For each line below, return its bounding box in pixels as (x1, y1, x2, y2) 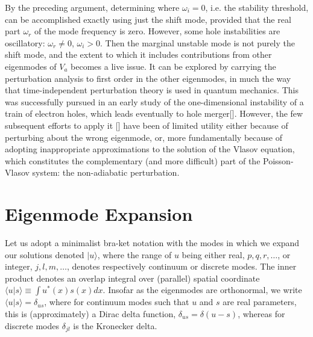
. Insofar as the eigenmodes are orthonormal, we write (103, 283, 302, 296)
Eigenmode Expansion (5, 202, 193, 226)
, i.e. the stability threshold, (205, 1, 309, 13)
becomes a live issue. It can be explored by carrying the (71, 60, 276, 72)
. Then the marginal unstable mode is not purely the (100, 36, 296, 49)
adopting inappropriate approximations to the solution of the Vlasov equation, (5, 143, 295, 155)
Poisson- (263, 154, 294, 167)
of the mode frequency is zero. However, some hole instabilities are (34, 25, 280, 37)
